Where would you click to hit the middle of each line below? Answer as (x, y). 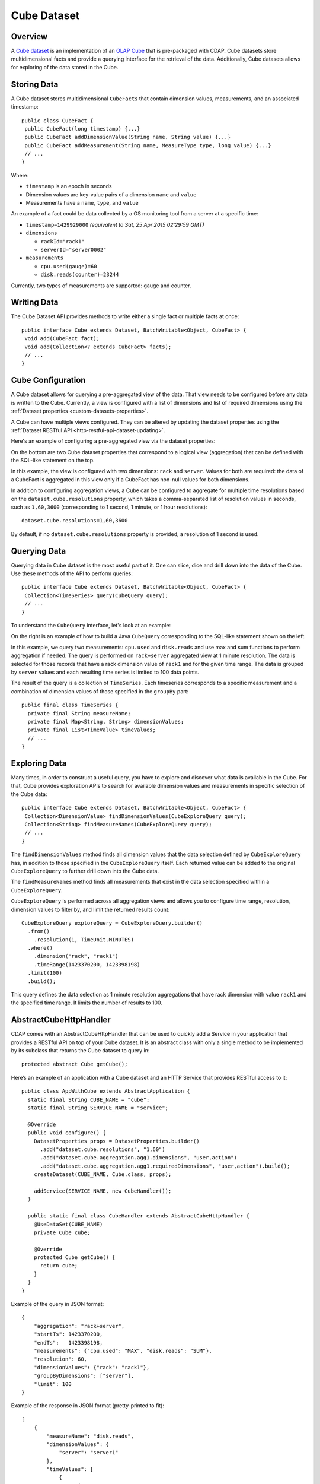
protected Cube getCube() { (74, 1258)
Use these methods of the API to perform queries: (72, 573)
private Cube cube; (62, 1232)
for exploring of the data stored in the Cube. (65, 67)
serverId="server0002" (73, 250)
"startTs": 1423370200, (68, 1334)
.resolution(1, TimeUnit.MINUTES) (84, 940)
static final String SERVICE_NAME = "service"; (98, 1108)
